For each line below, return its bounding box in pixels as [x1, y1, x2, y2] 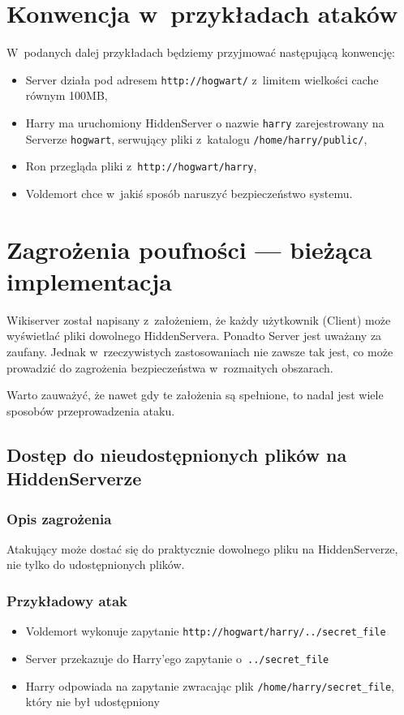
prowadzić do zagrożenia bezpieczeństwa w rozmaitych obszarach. [6, 359, 333, 376]
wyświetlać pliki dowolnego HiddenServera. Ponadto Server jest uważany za [6, 327, 382, 344]
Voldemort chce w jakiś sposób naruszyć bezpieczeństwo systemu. [25, 184, 353, 201]
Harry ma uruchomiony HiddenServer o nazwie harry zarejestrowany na [25, 114, 385, 131]
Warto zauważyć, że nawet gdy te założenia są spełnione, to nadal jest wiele [6, 386, 384, 403]
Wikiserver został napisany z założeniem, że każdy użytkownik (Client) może [6, 311, 391, 328]
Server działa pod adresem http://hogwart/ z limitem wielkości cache [25, 71, 379, 88]
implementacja [6, 264, 172, 297]
